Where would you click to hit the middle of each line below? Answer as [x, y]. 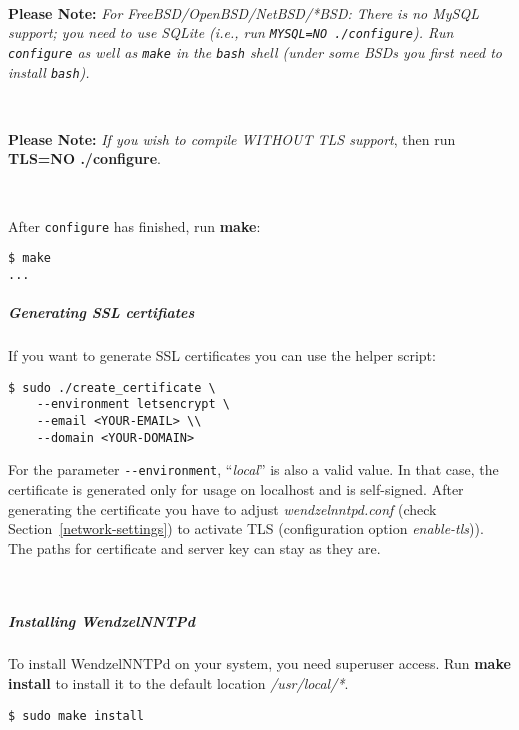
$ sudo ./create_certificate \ [112, 387]
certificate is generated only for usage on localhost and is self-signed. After [236, 488]
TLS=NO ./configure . [84, 158]
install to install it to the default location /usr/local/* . [178, 683]
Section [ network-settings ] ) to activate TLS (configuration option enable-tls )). [246, 528]
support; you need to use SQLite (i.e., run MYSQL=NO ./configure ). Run [231, 32]
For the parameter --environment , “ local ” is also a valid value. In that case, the [253, 469]
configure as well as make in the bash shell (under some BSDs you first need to [255, 51]
